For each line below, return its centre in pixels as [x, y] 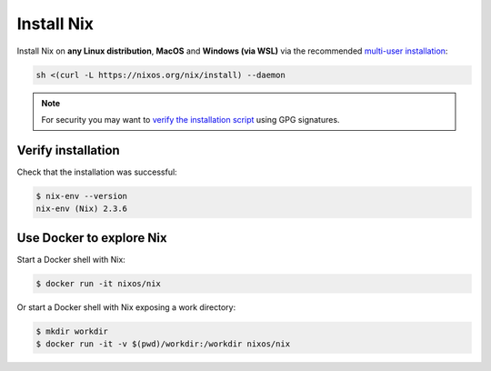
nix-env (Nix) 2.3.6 [81, 209]
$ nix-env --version [81, 196]
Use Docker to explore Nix [92, 238]
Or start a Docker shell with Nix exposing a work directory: [126, 307]
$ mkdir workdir [72, 331]
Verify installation [68, 150]
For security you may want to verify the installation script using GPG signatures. [190, 119]
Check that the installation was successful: [97, 172]
